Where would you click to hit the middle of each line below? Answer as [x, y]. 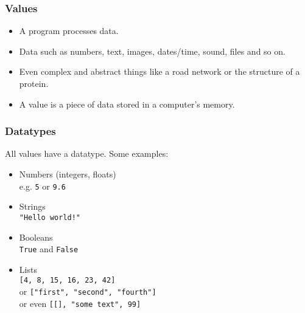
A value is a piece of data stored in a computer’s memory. [127, 104]
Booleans [36, 237]
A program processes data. [69, 31]
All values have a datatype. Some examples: [87, 153]
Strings [32, 206]
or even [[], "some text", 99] [80, 303]
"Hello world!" [50, 217]
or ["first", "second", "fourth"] [88, 291]
